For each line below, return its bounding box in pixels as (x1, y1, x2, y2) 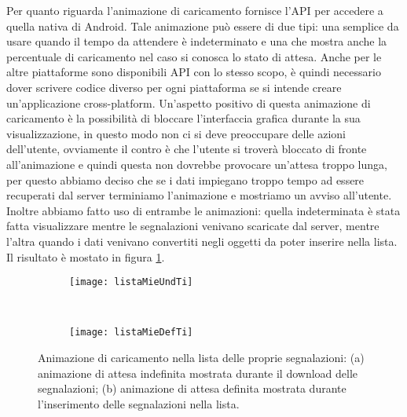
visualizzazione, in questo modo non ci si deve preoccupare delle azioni (6, 125, 346, 141)
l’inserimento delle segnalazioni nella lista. (38, 395, 240, 412)
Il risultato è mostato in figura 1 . (6, 248, 165, 265)
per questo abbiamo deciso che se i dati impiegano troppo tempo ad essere (6, 171, 365, 188)
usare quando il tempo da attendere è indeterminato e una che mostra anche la (6, 33, 387, 49)
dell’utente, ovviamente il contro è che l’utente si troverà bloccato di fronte (6, 141, 367, 157)
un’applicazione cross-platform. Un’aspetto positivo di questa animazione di (6, 94, 371, 111)
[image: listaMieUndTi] (69, 276, 193, 288)
